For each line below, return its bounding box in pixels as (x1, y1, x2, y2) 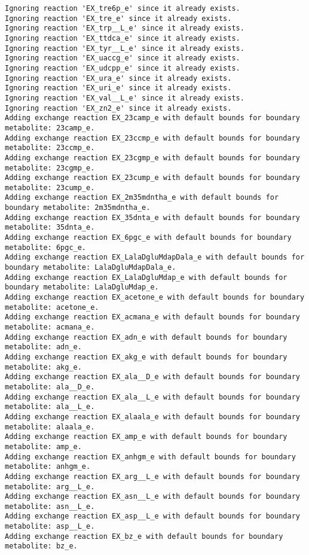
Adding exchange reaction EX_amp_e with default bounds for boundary (5, 432, 287, 441)
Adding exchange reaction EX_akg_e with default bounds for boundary (5, 352, 287, 361)
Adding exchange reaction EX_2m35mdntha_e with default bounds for (5, 193, 279, 202)
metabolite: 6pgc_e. (5, 243, 87, 252)
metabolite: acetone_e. (5, 303, 99, 312)
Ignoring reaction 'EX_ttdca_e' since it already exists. (5, 33, 240, 42)
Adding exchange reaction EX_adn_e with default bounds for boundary (5, 333, 287, 341)
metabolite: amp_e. (5, 442, 82, 451)
